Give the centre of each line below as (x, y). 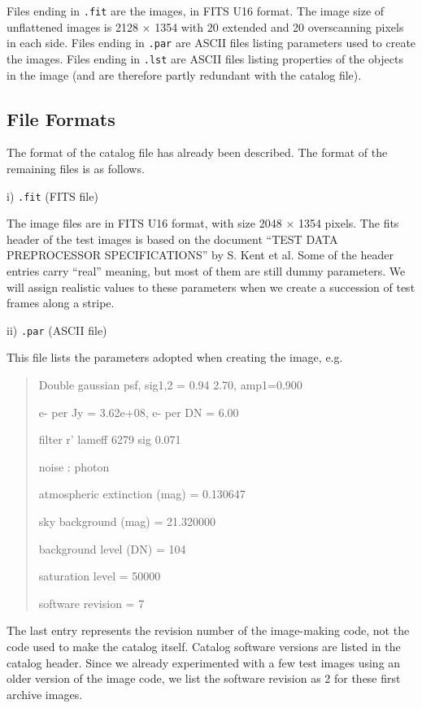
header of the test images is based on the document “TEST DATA (172, 239)
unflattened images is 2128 (72, 26)
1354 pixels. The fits (348, 223)
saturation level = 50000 (100, 576)
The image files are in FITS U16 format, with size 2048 (144, 223)
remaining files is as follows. (76, 168)
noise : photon (74, 466)
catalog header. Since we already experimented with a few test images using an (204, 662)
